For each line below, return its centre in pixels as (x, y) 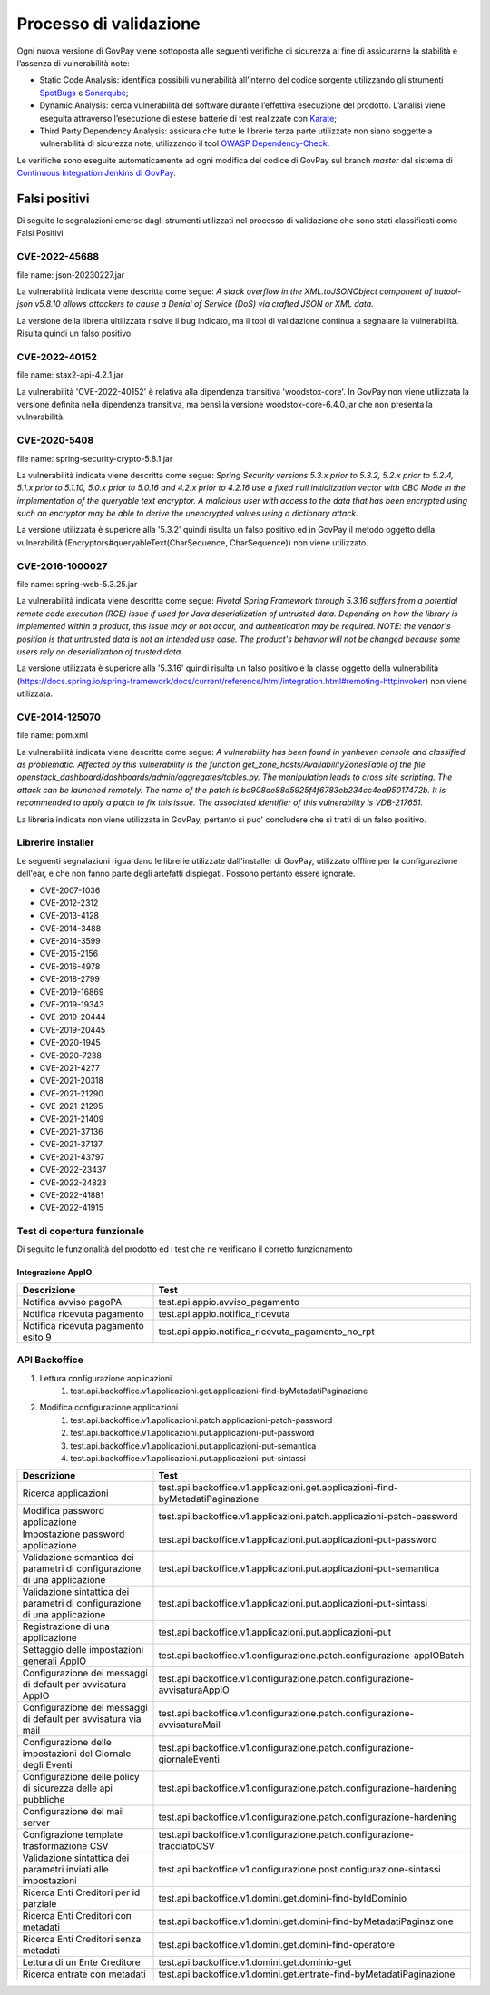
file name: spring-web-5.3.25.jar (77, 584)
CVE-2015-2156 (69, 954)
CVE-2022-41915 (72, 1208)
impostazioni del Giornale (77, 1754)
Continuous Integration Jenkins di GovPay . (96, 173)
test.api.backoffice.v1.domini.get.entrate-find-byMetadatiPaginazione (307, 1974)
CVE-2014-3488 (70, 928)
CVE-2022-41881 (72, 1194)
